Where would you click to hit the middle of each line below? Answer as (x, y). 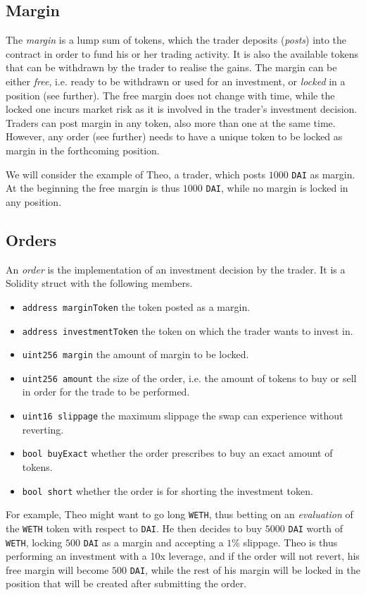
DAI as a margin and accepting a (153, 542)
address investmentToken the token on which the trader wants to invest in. (188, 330)
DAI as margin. (323, 174)
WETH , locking (34, 542)
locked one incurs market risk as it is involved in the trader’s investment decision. (182, 109)
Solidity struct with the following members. (99, 283)
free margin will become (57, 569)
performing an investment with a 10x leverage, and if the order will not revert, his (183, 556)
